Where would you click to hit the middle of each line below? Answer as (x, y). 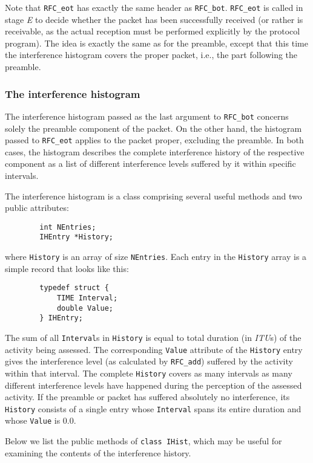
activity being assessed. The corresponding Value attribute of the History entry (154, 349)
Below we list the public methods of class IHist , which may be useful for (143, 441)
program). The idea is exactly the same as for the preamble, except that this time (156, 43)
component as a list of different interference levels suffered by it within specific (150, 164)
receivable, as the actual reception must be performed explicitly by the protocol (153, 31)
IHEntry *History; (76, 237)
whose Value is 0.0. (41, 420)
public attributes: (37, 208)
